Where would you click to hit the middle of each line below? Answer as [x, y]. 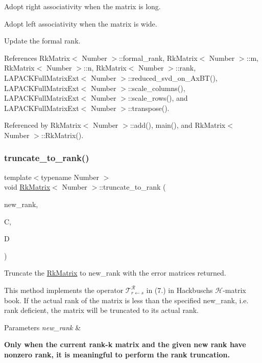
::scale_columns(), [157, 88]
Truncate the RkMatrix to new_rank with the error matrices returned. [115, 273]
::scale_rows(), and [158, 98]
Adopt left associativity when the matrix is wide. [81, 23]
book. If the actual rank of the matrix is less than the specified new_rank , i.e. [126, 300]
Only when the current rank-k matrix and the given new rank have [125, 344]
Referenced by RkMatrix [43, 125]
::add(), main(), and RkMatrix [178, 125]
